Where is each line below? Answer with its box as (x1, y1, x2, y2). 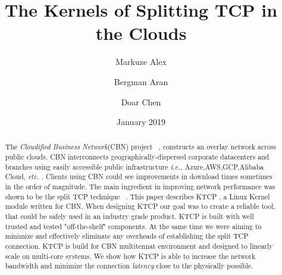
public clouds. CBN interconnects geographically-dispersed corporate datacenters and (5, 152, 270, 162)
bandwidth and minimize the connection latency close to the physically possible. (5, 261, 253, 271)
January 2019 (117, 115, 165, 128)
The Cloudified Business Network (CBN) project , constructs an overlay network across (5, 142, 277, 152)
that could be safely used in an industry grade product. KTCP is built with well (5, 211, 254, 221)
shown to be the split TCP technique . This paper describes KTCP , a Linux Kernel (5, 191, 270, 201)
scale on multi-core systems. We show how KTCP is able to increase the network (5, 251, 256, 261)
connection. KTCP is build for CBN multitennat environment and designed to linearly (5, 241, 273, 251)
